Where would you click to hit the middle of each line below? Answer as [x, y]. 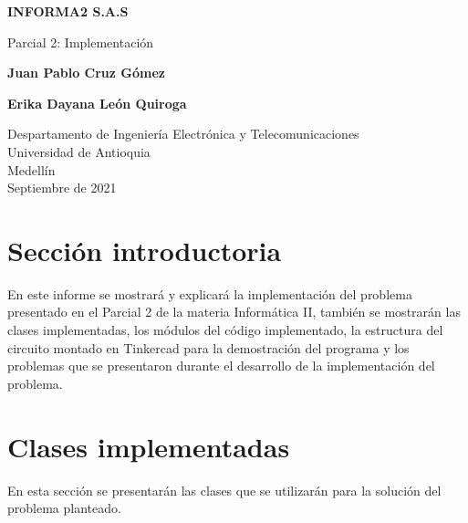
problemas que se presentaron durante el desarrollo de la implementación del [221, 366]
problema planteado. [64, 508]
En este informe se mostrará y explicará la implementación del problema [210, 293]
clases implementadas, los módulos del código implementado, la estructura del [225, 330]
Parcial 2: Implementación [81, 42]
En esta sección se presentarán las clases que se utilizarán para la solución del [224, 490]
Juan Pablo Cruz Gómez [86, 73]
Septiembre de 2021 [62, 188]
